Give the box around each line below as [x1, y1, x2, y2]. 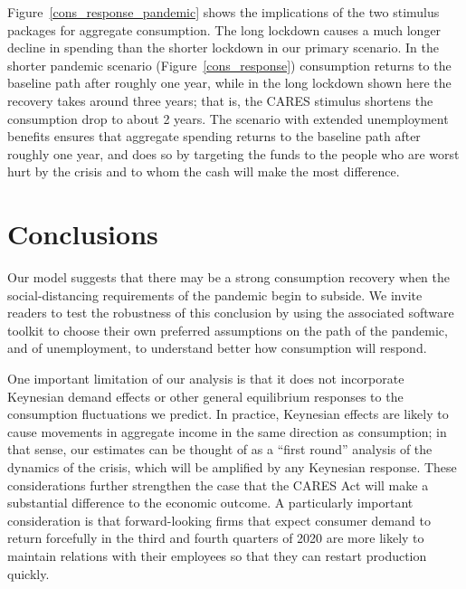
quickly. [7, 564, 50, 583]
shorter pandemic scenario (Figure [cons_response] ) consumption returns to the [7, 55, 452, 74]
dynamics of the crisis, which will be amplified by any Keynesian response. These [7, 458, 457, 476]
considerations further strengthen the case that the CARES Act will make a [7, 475, 429, 494]
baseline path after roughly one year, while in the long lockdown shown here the [7, 73, 452, 92]
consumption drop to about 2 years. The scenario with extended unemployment [7, 109, 449, 128]
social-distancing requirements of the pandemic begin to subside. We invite [7, 285, 423, 304]
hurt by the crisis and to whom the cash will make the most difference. [7, 162, 400, 181]
